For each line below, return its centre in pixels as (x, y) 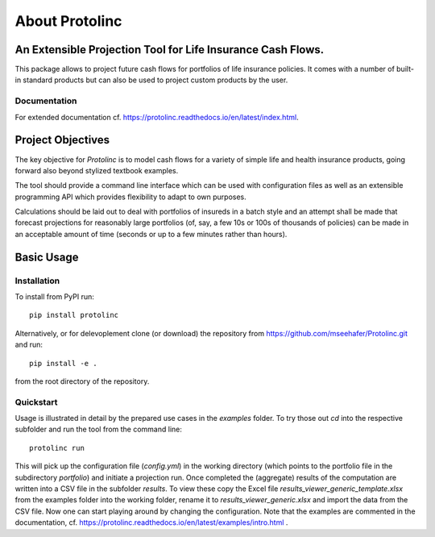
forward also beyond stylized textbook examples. (97, 170)
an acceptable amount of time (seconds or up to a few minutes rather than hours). (151, 234)
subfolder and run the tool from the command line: (99, 429)
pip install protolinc (74, 315)
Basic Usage (47, 257)
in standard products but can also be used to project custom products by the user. (151, 80)
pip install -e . (63, 363)
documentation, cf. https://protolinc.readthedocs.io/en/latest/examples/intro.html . (151, 522)
